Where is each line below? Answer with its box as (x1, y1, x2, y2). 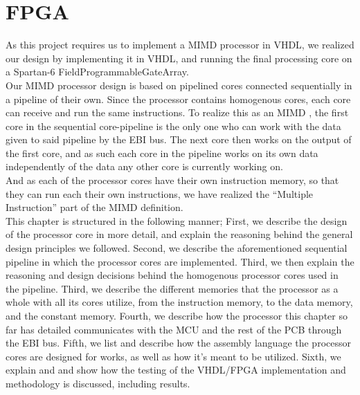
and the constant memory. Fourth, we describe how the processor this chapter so (6, 309, 348, 322)
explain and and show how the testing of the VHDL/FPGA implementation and (6, 362, 346, 377)
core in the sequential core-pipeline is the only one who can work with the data (6, 118, 341, 133)
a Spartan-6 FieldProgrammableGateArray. (6, 64, 189, 79)
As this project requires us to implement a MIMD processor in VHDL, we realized (6, 37, 354, 52)
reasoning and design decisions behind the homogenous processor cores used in (6, 268, 339, 282)
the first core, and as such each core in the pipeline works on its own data (6, 145, 318, 160)
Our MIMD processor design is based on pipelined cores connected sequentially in (6, 77, 352, 92)
